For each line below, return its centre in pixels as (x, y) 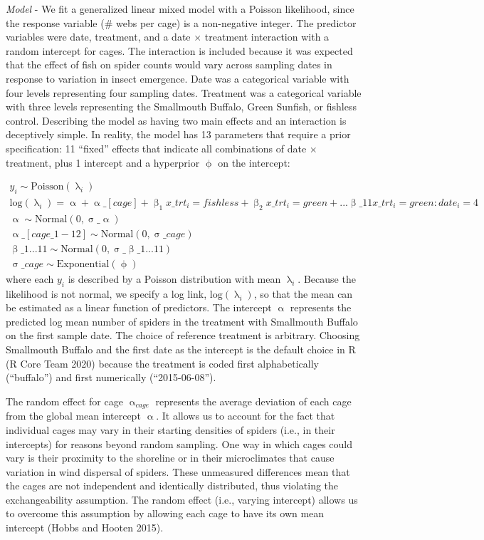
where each (30, 278)
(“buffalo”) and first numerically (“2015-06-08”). (111, 377)
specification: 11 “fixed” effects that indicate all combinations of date (156, 148)
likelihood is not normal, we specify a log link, (106, 293)
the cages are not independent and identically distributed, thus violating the (172, 486)
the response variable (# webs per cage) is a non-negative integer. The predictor (181, 22)
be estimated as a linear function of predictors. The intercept (139, 307)
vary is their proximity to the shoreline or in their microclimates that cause (170, 458)
